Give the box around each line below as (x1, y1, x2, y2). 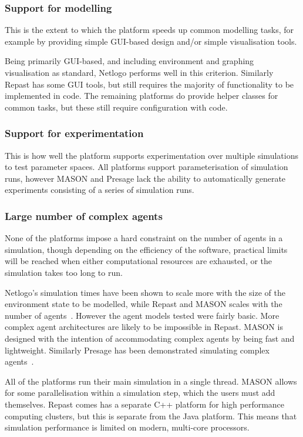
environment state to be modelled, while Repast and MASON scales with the (5, 298, 282, 310)
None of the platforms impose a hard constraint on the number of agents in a (5, 232, 283, 244)
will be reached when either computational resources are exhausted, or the (5, 255, 272, 267)
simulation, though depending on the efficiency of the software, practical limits (5, 243, 288, 255)
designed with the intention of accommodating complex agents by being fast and (5, 332, 295, 344)
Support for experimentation (5, 126, 144, 141)
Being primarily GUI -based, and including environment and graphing (5, 55, 254, 67)
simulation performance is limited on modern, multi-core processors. (5, 421, 250, 433)
